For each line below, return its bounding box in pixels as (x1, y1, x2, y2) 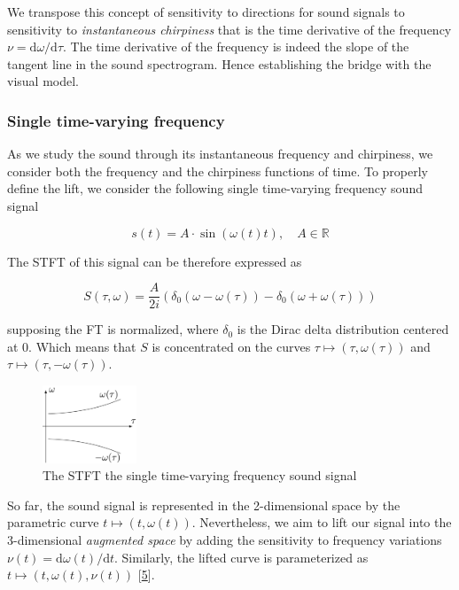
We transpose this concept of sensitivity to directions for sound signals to (7, 3, 405, 20)
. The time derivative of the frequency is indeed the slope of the (63, 37, 409, 56)
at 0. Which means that (7, 337, 136, 355)
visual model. (7, 72, 79, 90)
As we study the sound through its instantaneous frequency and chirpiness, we (7, 144, 433, 163)
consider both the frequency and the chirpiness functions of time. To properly (7, 161, 428, 180)
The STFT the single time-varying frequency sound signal (43, 466, 357, 485)
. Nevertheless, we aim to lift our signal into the (191, 513, 452, 532)
